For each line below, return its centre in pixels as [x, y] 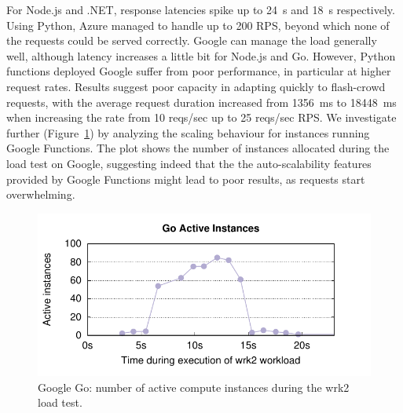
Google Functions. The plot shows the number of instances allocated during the [198, 148]
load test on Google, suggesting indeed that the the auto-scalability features [189, 163]
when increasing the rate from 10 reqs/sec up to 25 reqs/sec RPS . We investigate [201, 117]
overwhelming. [41, 194]
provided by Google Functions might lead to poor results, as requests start [186, 179]
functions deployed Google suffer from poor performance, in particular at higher [199, 71]
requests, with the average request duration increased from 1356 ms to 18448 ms [201, 102]
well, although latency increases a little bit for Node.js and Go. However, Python [201, 55]
